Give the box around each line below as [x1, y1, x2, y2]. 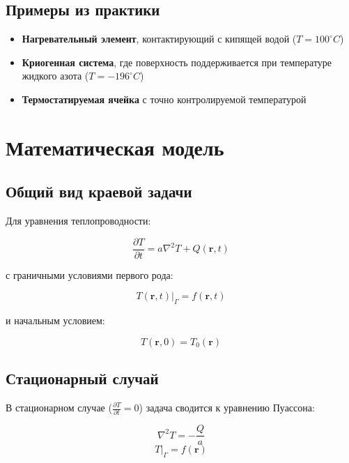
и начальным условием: [6, 313, 105, 328]
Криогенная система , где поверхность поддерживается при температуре [22, 54, 332, 69]
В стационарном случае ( [6, 400, 112, 414]
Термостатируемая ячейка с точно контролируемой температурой [22, 91, 307, 106]
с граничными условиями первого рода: [6, 267, 173, 282]
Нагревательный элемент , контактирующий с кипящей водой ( [22, 31, 297, 46]
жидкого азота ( [22, 68, 89, 83]
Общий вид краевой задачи [6, 181, 192, 202]
